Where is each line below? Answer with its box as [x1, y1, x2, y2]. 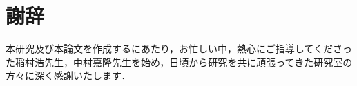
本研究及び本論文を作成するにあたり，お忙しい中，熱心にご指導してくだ [6, 41, 333, 56]
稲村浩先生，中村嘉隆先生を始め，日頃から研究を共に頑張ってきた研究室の [15, 54, 353, 69]
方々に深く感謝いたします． [6, 68, 131, 83]
